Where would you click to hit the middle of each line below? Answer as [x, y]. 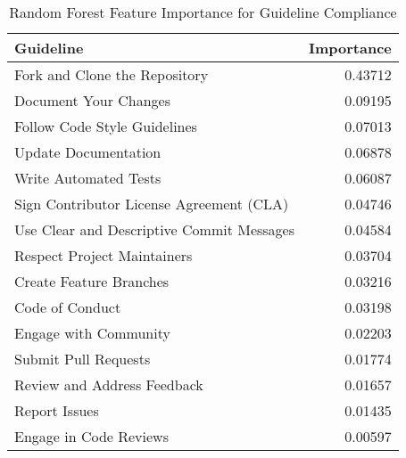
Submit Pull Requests [83, 359]
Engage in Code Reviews [91, 436]
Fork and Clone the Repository [112, 74]
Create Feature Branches [92, 281]
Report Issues [57, 410]
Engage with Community [92, 333]
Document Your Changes [93, 100]
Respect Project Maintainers [104, 255]
